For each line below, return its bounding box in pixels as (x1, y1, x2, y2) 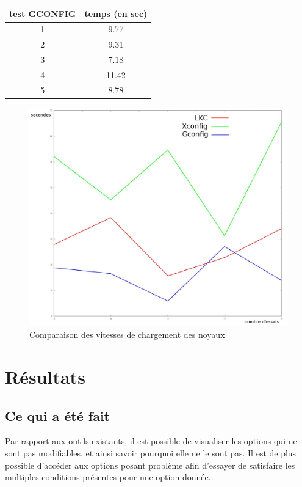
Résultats (5, 364, 85, 389)
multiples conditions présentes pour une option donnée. (5, 471, 211, 483)
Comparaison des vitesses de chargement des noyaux (29, 328, 225, 341)
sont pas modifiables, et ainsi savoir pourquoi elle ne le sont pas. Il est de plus (5, 446, 297, 459)
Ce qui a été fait (5, 406, 110, 425)
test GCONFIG (9, 7, 76, 20)
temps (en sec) (84, 7, 148, 20)
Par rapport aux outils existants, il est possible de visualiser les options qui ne (5, 434, 297, 447)
